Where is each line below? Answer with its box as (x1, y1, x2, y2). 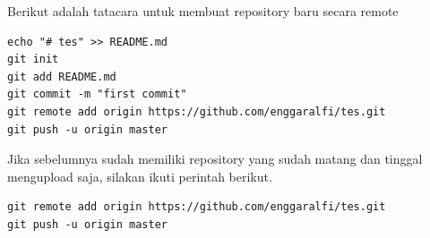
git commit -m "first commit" (7, 88, 187, 101)
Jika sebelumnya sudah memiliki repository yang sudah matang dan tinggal (7, 149, 423, 168)
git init (7, 53, 59, 66)
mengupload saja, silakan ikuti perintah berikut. (7, 166, 272, 185)
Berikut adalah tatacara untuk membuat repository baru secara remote (7, 2, 399, 20)
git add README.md (7, 70, 116, 83)
